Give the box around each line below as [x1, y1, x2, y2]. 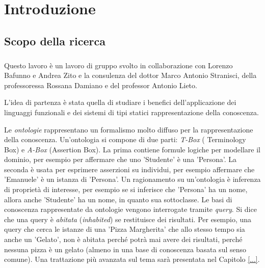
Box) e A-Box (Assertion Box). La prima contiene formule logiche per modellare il [4, 144, 260, 154]
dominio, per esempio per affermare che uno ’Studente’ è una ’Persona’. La [4, 154, 237, 165]
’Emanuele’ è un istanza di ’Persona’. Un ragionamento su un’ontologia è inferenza [4, 174, 261, 184]
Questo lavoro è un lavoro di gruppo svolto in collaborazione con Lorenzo [4, 60, 233, 70]
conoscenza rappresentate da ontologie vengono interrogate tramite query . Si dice [4, 204, 257, 215]
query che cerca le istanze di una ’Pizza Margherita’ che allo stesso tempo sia [4, 224, 245, 234]
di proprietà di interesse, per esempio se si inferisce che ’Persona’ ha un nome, [4, 184, 248, 195]
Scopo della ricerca [4, 33, 105, 48]
